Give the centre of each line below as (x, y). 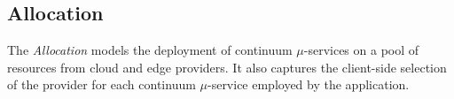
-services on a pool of (361, 50)
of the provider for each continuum (102, 84)
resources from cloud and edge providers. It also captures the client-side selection (227, 67)
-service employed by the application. (308, 84)
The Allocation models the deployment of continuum (150, 50)
